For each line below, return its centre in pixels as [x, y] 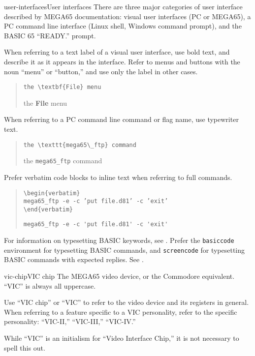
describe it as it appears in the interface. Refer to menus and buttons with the [122, 61]
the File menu [45, 103]
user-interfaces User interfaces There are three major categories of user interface [123, 6]
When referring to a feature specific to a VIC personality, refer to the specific [121, 311]
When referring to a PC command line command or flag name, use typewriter [121, 119]
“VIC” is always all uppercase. [50, 285]
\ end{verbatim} [48, 209]
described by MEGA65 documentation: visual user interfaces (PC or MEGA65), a [127, 16]
